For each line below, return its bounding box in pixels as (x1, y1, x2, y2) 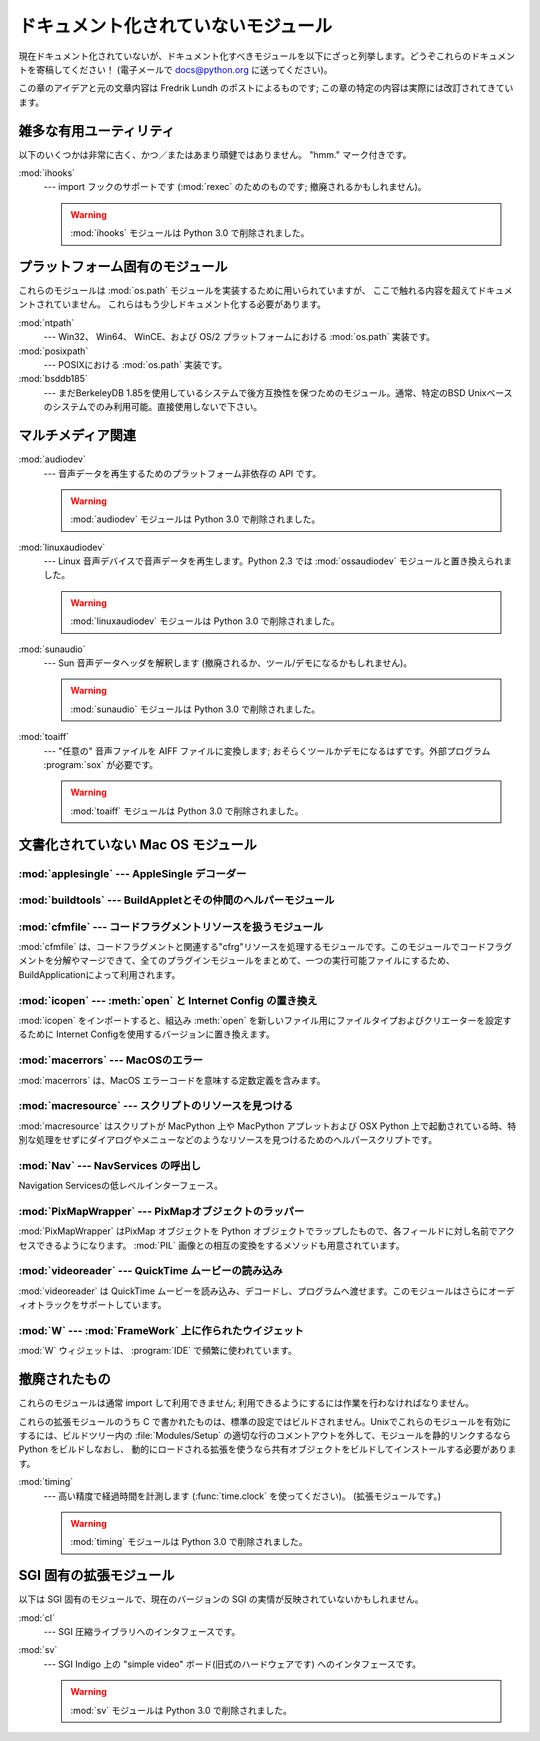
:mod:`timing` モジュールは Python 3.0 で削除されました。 (70, 1536, 308, 1548)
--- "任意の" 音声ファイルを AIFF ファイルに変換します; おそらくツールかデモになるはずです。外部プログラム (43, 745, 491, 757)
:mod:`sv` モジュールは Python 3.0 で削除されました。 (70, 1704, 292, 1716)
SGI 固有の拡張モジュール (18, 1567, 175, 1584)
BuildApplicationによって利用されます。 (18, 968, 181, 980)
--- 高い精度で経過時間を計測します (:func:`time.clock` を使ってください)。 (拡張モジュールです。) (43, 1490, 442, 1502)
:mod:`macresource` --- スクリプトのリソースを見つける (18, 1099, 294, 1113)
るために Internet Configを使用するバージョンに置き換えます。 (18, 1028, 275, 1040)
